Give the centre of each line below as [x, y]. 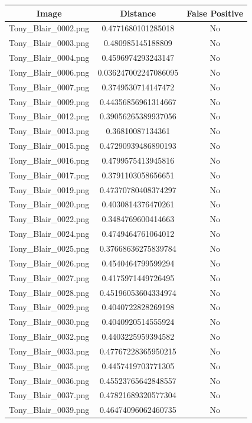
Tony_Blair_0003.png [49, 43]
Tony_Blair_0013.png [49, 131]
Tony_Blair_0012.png [49, 116]
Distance [138, 13]
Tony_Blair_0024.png [49, 234]
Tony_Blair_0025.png [49, 248]
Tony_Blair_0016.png [49, 160]
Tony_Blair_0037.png [49, 395]
